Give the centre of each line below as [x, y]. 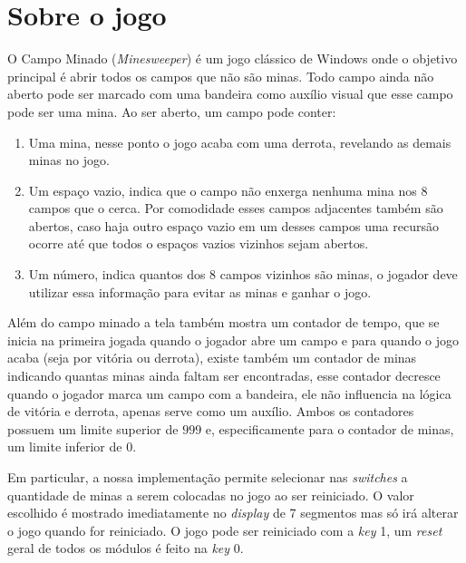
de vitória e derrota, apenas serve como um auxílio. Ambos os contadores [211, 411]
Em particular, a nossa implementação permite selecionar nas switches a [208, 477]
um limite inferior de [65, 447]
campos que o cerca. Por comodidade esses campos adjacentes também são [236, 208]
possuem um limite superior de [93, 428]
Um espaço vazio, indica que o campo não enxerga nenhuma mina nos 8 [228, 190]
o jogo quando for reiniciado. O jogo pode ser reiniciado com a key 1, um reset [225, 530]
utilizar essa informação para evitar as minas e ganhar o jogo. [200, 291]
